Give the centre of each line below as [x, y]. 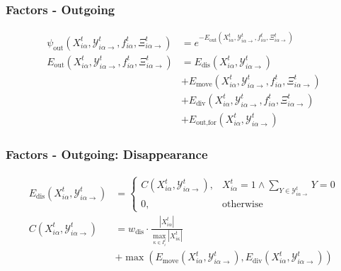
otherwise [243, 205]
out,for [206, 123]
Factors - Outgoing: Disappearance [107, 154]
